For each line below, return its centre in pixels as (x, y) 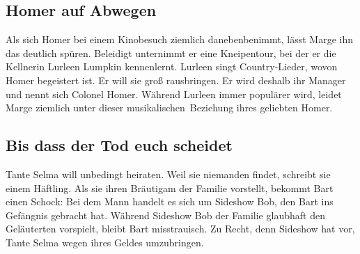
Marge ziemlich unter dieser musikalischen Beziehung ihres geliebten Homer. (169, 108)
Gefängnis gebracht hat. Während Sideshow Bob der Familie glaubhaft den (165, 215)
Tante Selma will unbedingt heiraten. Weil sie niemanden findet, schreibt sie (168, 174)
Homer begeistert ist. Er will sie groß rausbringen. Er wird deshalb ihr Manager (176, 80)
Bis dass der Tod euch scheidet (119, 145)
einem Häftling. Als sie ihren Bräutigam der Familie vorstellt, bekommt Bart (170, 188)
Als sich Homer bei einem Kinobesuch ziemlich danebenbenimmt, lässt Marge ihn (179, 39)
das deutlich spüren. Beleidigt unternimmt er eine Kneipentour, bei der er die (171, 53)
